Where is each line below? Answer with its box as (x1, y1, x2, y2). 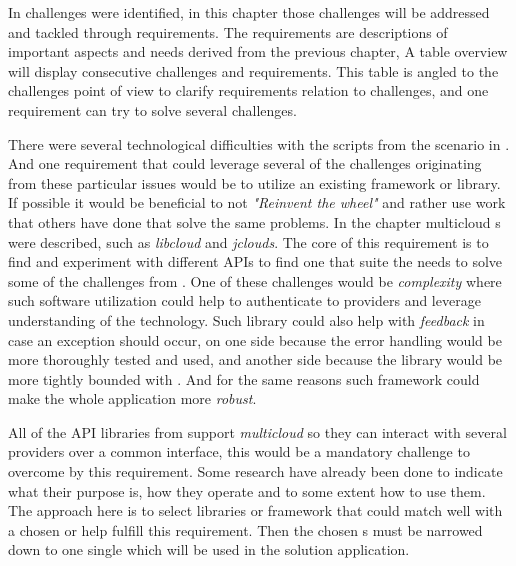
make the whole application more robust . (8, 388, 257, 409)
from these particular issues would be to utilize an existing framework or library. (8, 172, 501, 193)
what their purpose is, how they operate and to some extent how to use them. (8, 480, 486, 501)
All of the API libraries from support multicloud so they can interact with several (8, 421, 507, 442)
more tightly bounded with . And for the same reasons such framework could (8, 368, 480, 389)
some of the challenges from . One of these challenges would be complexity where (8, 270, 502, 291)
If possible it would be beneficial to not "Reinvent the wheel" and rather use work (8, 192, 506, 213)
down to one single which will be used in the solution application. (8, 539, 410, 560)
